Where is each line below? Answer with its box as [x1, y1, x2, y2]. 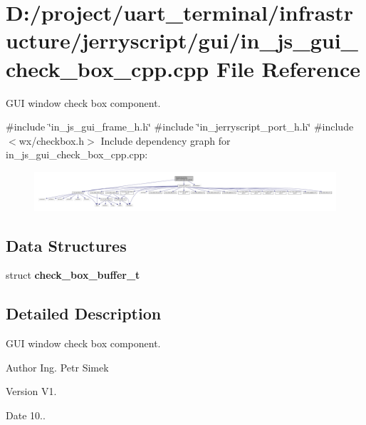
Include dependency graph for [100, 133, 231, 148]
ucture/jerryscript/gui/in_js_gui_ [6, 26, 358, 55]
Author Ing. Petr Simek [6, 359, 109, 374]
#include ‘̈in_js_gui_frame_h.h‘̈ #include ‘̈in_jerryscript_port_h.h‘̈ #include [6, 119, 354, 134]
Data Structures [6, 234, 127, 256]
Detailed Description [6, 302, 162, 324]
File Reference [216, 53, 361, 83]
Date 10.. [6, 407, 46, 422]
